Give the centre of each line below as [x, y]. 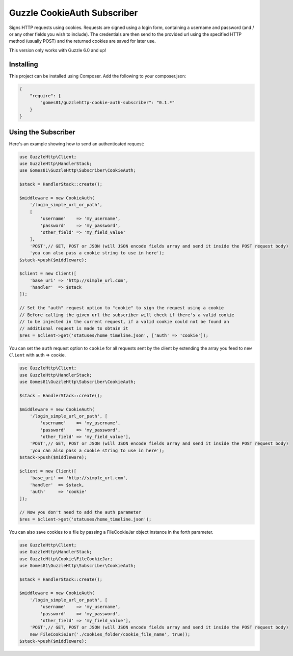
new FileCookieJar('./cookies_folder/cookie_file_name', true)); [110, 634]
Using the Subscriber [42, 132]
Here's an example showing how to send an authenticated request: [77, 144]
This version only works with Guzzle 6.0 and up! [58, 50]
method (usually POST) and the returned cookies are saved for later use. [82, 41]
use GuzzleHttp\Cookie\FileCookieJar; [66, 559]
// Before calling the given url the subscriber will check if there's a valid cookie [127, 315]
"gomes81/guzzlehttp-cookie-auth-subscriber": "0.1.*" [107, 103]
